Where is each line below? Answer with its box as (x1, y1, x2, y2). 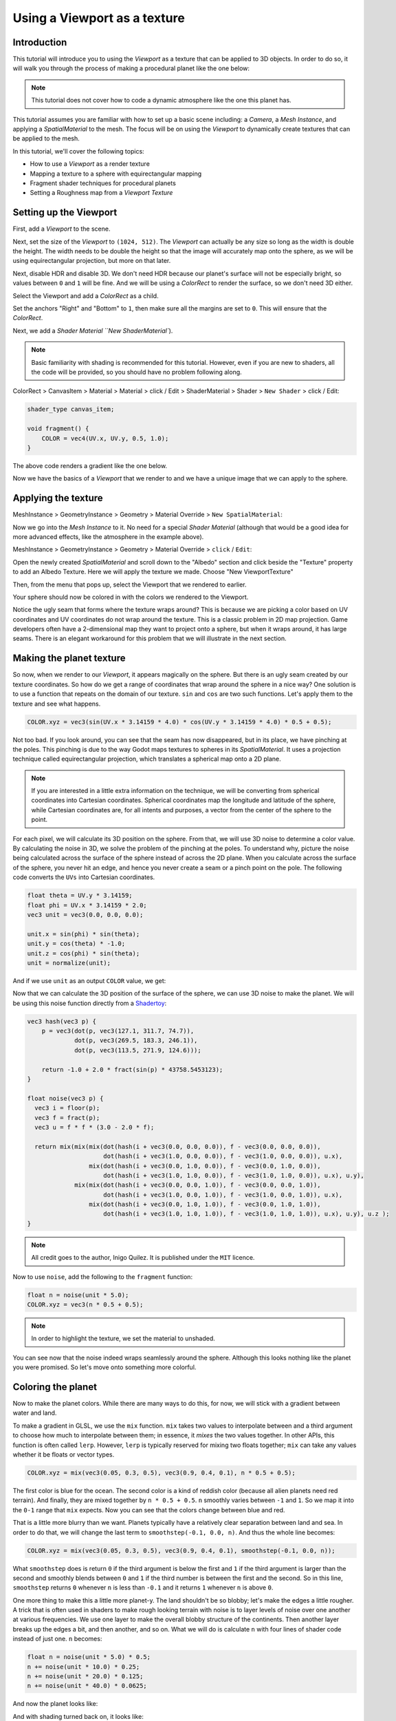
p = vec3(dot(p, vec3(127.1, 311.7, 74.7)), (41, 1027, 195, 1035)
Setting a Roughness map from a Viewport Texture (30, 189, 173, 197)
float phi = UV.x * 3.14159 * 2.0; (27, 901, 147, 909)
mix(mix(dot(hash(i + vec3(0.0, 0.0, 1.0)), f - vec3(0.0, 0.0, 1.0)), (74, 1181, 321, 1189)
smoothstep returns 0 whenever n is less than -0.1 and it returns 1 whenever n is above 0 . (12, 1583, 274, 1592)
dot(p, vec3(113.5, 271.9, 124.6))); (74, 1046, 202, 1054)
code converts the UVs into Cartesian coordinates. (12, 873, 155, 881)
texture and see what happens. (12, 699, 101, 708)
